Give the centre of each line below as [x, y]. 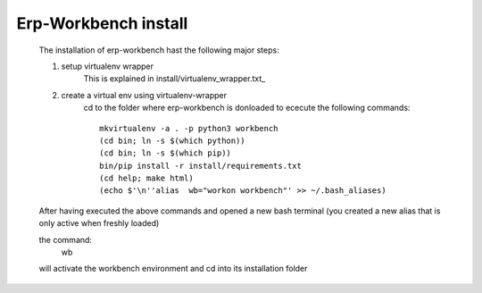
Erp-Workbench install [102, 23]
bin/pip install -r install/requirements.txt [201, 166]
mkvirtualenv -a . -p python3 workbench [189, 128]
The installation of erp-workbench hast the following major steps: [159, 50]
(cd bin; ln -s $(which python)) [172, 140]
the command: [66, 239]
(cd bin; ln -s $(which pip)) [166, 153]
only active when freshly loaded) [99, 223]
